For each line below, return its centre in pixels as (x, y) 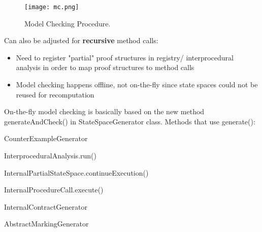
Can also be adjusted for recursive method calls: (81, 40)
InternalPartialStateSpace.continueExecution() (76, 172)
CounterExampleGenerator (46, 138)
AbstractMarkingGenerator (46, 224)
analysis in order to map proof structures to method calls (105, 67)
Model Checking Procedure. (68, 23)
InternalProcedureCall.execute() (54, 190)
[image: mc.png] (52, 7)
